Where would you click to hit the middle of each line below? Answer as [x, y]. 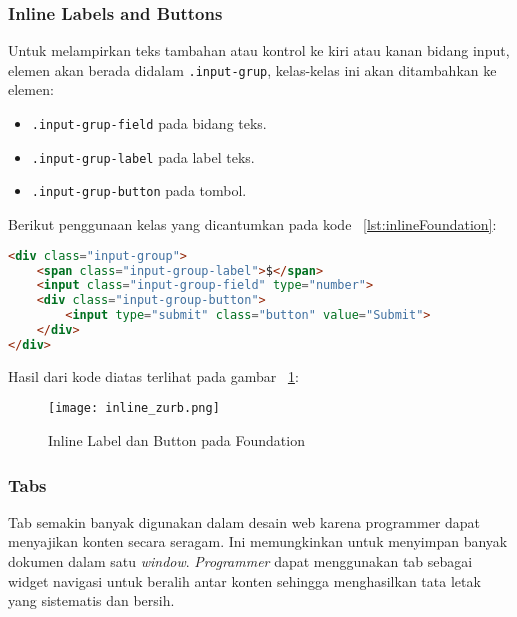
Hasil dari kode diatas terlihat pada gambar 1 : [153, 375]
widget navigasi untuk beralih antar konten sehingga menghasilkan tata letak [244, 580]
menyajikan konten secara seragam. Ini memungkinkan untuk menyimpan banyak [258, 541]
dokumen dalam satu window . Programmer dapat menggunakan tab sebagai [240, 561]
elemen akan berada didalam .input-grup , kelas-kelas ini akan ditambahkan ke [252, 69]
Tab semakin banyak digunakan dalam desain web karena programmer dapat [244, 521]
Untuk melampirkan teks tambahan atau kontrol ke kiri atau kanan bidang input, [259, 50]
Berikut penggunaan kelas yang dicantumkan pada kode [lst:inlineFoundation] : [252, 224]
